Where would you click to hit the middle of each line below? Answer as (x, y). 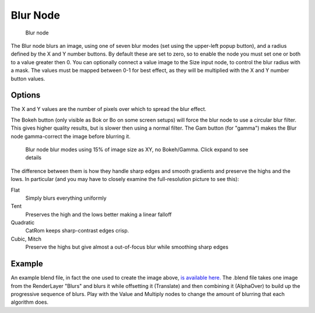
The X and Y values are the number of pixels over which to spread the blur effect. (108, 109)
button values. (28, 78)
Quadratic (23, 222)
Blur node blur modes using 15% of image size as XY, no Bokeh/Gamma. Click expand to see (137, 149)
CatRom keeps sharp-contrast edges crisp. (77, 231)
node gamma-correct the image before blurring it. (71, 136)
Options (26, 95)
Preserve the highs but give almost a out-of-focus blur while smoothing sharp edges (127, 247)
